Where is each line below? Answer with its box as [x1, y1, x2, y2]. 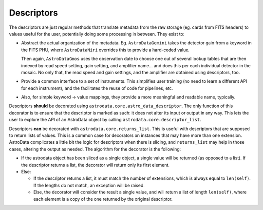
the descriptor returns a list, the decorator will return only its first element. [21, 162, 170, 168]
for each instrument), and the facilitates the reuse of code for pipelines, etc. [21, 85, 173, 91]
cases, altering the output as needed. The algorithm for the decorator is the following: [9, 146, 181, 152]
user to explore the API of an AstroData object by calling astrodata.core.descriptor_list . [9, 117, 202, 123]
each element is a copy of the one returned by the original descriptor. [33, 196, 173, 202]
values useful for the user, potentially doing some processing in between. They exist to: [9, 31, 185, 37]
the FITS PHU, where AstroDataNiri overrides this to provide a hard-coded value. [21, 47, 190, 53]
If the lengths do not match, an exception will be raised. [33, 182, 145, 188]
